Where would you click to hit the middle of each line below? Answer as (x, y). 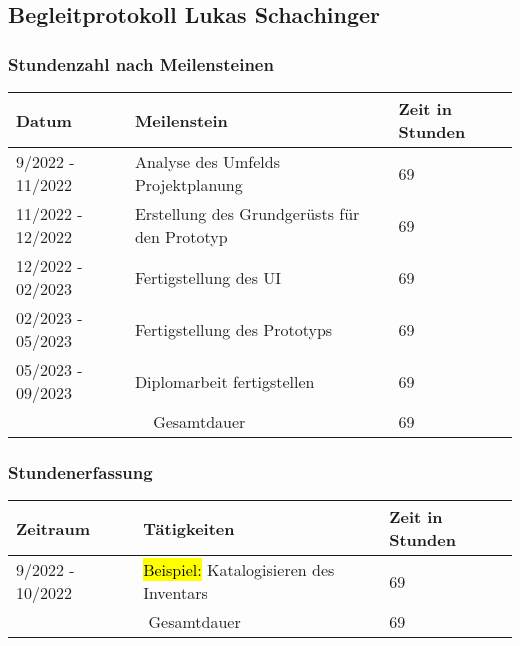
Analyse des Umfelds (207, 161)
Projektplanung (188, 184)
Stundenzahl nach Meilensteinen (141, 63)
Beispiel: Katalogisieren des (239, 570)
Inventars (175, 593)
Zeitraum (53, 528)
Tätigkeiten (189, 528)
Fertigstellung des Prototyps (233, 329)
